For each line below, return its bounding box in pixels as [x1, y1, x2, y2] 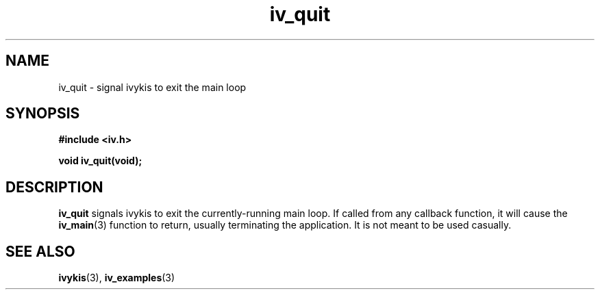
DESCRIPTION [5, 178, 103, 196]
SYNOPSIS [5, 105, 80, 123]
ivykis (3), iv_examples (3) [58, 272, 175, 284]
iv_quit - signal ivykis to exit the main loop [58, 81, 247, 93]
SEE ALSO [5, 242, 75, 260]
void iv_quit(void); [58, 155, 142, 167]
